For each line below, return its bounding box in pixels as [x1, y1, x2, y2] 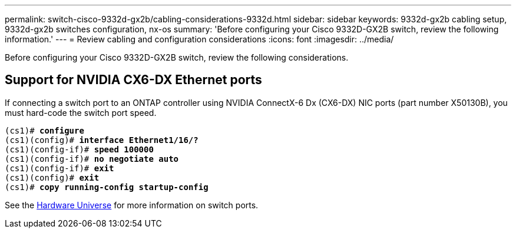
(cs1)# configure [5, 125, 84, 135]
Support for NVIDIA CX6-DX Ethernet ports [5, 72, 262, 88]
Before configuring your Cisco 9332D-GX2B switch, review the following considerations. [5, 52, 349, 62]
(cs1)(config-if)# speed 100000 [5, 144, 154, 154]
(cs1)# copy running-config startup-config [5, 182, 209, 192]
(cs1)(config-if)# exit [5, 163, 114, 173]
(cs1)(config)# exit [5, 172, 100, 182]
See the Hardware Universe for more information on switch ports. [5, 199, 259, 210]
